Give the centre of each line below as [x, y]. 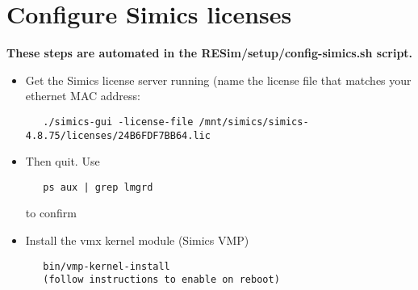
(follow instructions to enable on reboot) [161, 280]
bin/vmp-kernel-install [107, 266]
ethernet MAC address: [83, 96]
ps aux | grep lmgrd [98, 187]
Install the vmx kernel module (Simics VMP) [137, 240]
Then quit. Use [63, 161]
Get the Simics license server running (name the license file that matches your [218, 80]
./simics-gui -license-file [118, 122]
